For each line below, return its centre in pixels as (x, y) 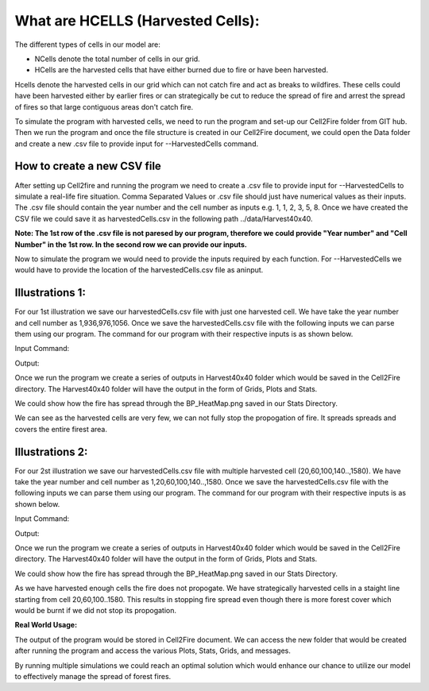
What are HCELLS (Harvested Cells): (137, 21)
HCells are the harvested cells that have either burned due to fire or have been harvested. (182, 70)
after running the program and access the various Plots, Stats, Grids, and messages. (153, 650)
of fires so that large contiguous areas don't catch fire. (104, 106)
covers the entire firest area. (61, 429)
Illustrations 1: (50, 293)
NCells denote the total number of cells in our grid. (117, 59)
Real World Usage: (46, 625)
